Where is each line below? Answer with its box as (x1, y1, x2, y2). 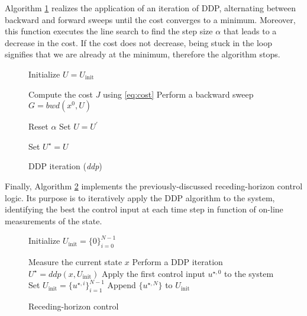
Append (107, 279, 136, 291)
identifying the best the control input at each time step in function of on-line (5, 203, 283, 215)
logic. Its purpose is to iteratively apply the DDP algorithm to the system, (5, 191, 275, 204)
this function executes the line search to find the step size (5, 25, 213, 37)
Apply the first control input (101, 267, 205, 279)
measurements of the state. (5, 214, 102, 227)
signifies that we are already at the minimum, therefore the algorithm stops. (5, 48, 280, 60)
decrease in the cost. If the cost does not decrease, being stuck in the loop (5, 36, 272, 49)
